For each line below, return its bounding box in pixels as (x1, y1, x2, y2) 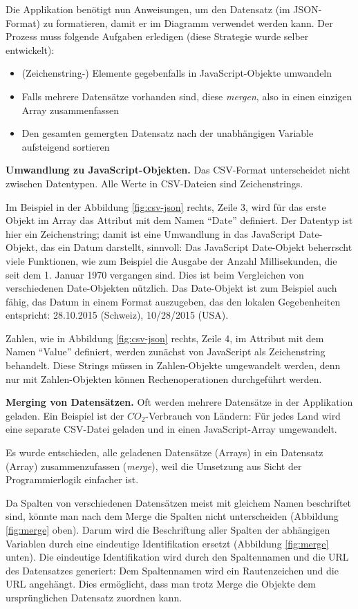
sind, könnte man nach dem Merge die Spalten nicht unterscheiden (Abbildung (6, 509, 339, 523)
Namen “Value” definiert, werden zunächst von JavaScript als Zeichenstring (6, 344, 326, 359)
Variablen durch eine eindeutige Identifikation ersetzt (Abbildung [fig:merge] (6, 536, 329, 550)
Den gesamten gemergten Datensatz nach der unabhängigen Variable (21, 126, 314, 140)
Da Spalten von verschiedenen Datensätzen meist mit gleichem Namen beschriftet (6, 495, 352, 509)
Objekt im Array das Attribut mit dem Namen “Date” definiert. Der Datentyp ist (6, 213, 353, 227)
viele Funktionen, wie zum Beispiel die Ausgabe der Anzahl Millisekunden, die (6, 253, 337, 268)
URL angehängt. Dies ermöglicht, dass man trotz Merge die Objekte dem (6, 577, 316, 591)
